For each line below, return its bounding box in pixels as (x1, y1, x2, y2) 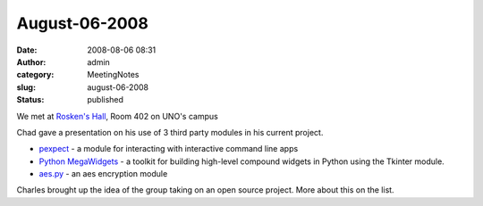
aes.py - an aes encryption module (38, 169, 168, 179)
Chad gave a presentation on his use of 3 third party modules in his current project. (16, 127, 324, 137)
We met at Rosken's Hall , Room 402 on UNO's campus (16, 111, 218, 121)
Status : (16, 95, 45, 105)
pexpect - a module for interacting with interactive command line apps (38, 144, 299, 154)
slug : (16, 81, 36, 93)
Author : (16, 56, 47, 67)
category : (16, 70, 55, 80)
